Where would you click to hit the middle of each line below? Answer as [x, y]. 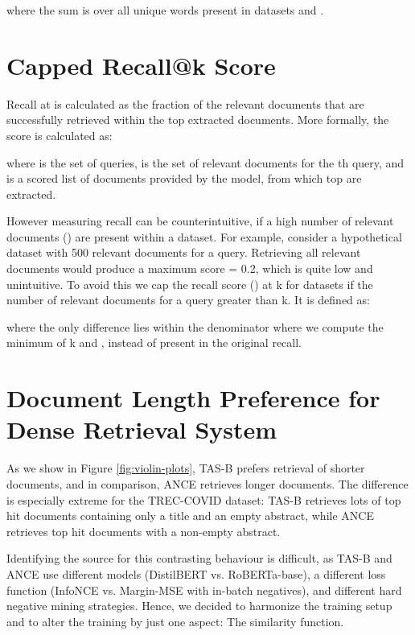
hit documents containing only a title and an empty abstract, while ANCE [190, 515]
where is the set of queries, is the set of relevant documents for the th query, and [205, 162]
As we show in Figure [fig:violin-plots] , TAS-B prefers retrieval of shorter [186, 468]
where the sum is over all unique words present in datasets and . [165, 10]
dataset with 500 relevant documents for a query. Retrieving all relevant [184, 252]
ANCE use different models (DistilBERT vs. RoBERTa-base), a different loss [196, 573]
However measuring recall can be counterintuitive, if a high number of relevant [200, 221]
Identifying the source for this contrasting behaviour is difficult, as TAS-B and [199, 558]
